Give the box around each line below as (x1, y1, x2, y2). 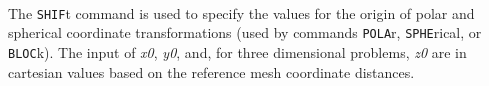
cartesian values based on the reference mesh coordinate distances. (8, 61, 415, 82)
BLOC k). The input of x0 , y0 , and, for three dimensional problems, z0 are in (8, 41, 467, 62)
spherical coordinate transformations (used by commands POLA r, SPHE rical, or (8, 22, 482, 43)
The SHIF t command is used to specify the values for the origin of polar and (8, 2, 475, 23)
